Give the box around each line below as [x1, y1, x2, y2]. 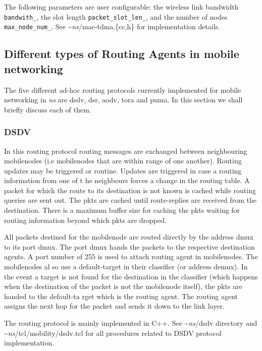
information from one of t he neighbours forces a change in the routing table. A [4, 175, 250, 186]
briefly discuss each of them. [4, 104, 91, 114]
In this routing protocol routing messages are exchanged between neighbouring [4, 145, 247, 156]
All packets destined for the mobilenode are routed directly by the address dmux [4, 231, 254, 242]
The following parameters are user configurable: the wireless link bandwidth [4, 2, 239, 12]
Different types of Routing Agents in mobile [4, 46, 239, 62]
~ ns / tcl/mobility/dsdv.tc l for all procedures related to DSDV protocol [4, 327, 222, 338]
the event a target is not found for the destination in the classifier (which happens [4, 271, 258, 281]
